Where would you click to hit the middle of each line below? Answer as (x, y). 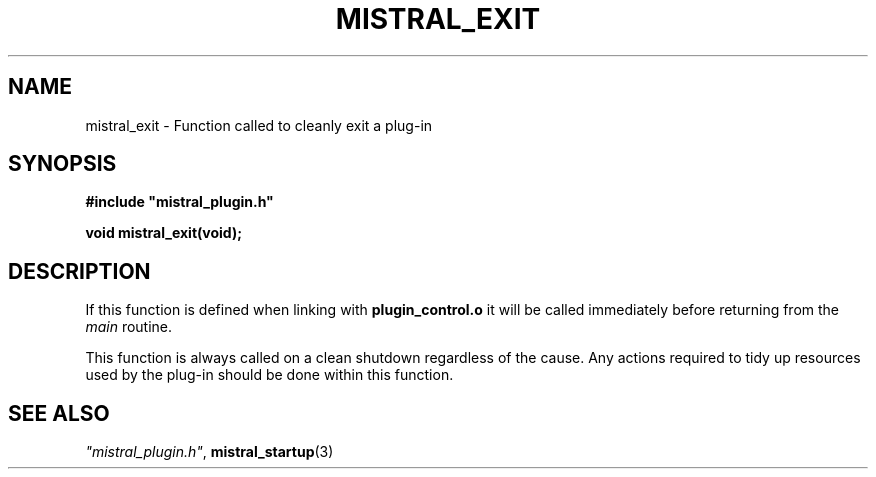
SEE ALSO (59, 413)
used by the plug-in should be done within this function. (269, 375)
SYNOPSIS (62, 164)
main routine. (129, 327)
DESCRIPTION (79, 271)
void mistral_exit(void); (163, 233)
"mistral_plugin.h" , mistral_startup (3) (209, 452)
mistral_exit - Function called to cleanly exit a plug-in (259, 125)
